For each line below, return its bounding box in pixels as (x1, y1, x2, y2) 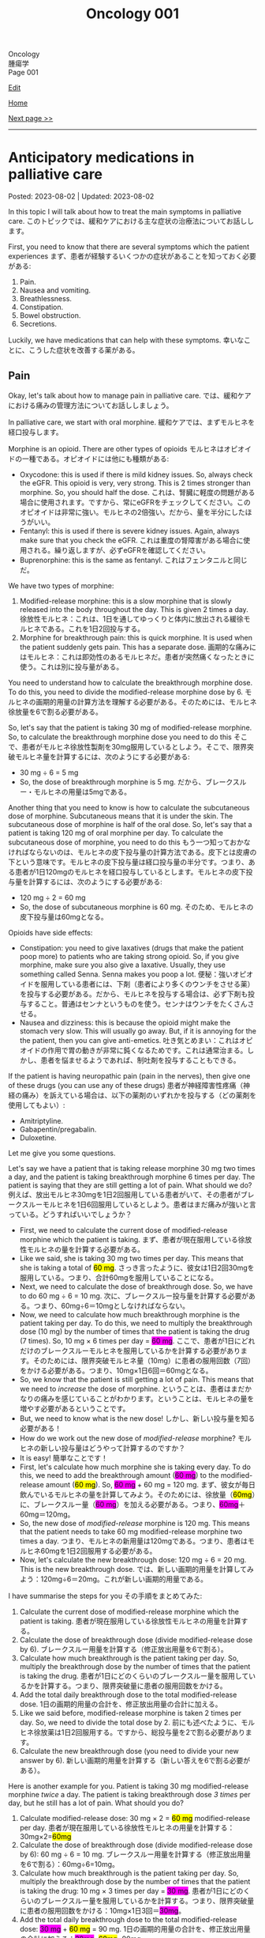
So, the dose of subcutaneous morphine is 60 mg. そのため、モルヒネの (19, 902, 254, 912)
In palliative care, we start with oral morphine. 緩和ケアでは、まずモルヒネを (8, 417, 255, 427)
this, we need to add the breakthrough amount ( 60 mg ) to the (19, 1470, 219, 1479)
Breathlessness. (19, 294, 73, 304)
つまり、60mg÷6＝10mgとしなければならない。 (33, 1301, 189, 1310)
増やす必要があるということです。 (19, 1403, 130, 1413)
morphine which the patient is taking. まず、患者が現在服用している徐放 (19, 1234, 252, 1244)
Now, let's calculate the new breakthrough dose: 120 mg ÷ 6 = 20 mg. (19, 1555, 247, 1564)
